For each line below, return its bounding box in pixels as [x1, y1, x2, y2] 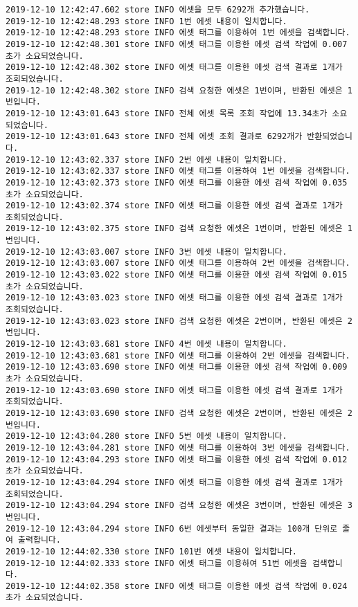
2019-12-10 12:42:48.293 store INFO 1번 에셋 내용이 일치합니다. [6, 16, 287, 26]
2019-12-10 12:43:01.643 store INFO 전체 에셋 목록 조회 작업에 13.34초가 [6, 108, 328, 118]
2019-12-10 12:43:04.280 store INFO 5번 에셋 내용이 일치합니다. [6, 431, 287, 442]
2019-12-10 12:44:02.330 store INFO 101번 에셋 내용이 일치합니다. [6, 546, 298, 556]
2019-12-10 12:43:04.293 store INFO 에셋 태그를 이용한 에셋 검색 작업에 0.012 [6, 454, 348, 464]
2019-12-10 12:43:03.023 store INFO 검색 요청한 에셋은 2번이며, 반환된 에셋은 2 [6, 316, 352, 326]
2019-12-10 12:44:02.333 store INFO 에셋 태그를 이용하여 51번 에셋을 [6, 558, 307, 568]
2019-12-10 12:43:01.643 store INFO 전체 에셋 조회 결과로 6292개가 [6, 132, 303, 142]
